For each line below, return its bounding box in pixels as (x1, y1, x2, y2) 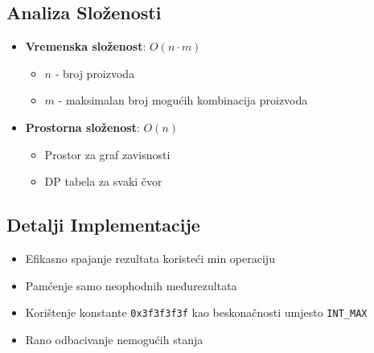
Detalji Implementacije (6, 212, 200, 237)
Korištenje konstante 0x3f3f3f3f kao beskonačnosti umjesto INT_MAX (25, 304, 368, 321)
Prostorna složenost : (25, 118, 140, 135)
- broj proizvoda (55, 64, 135, 81)
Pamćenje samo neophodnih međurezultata (25, 277, 237, 293)
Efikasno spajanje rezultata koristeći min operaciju (25, 249, 275, 266)
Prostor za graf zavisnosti (44, 146, 171, 162)
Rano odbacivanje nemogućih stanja (25, 330, 203, 347)
